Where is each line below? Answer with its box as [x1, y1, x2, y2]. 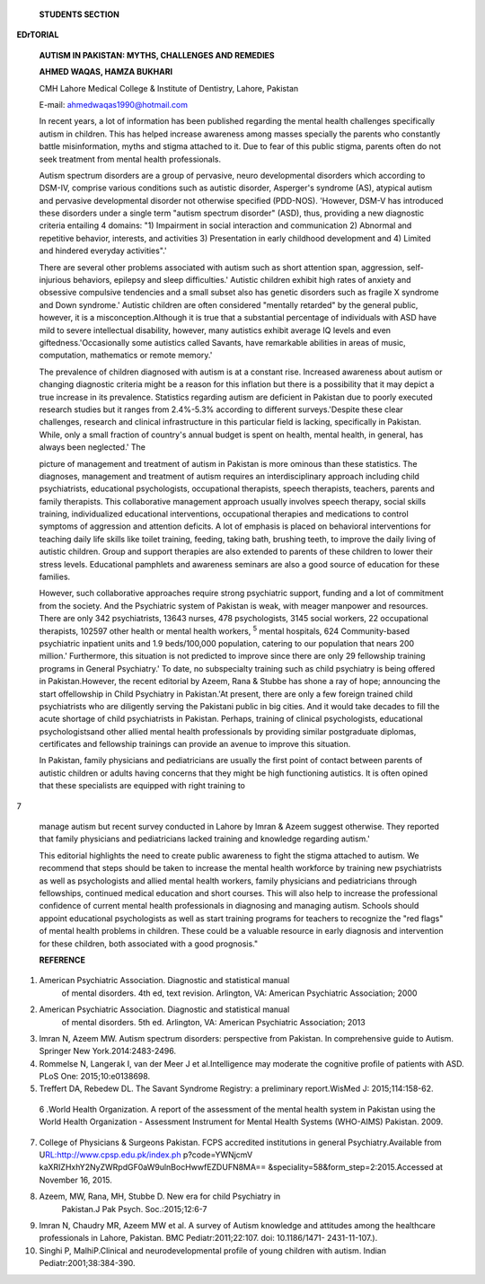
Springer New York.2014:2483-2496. [39, 1046, 177, 1057]
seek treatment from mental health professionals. [39, 154, 222, 164]
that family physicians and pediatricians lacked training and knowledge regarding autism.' [39, 833, 370, 844]
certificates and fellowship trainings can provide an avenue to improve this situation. [39, 739, 351, 750]
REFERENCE [39, 954, 85, 965]
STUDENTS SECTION [39, 9, 120, 20]
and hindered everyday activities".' [39, 245, 167, 256]
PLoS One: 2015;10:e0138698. [39, 1071, 151, 1082]
